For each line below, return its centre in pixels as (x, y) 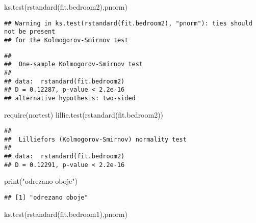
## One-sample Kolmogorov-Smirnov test (74, 64)
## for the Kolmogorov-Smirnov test (66, 40)
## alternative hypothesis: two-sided (70, 98)
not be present (30, 32)
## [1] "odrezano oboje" (46, 197)
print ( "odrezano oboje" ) (41, 181)
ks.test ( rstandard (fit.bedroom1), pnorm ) (66, 214)
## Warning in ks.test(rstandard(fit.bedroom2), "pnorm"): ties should (128, 23)
